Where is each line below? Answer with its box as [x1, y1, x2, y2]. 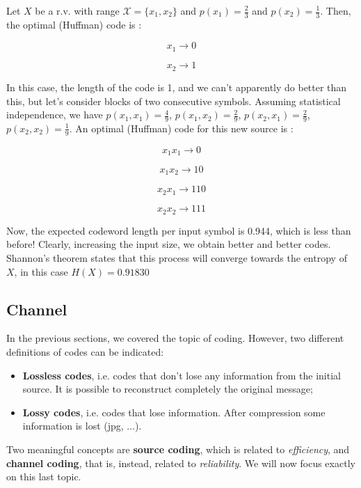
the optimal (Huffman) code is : [6, 17, 142, 31]
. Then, [320, 3, 351, 17]
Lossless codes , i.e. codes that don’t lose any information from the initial [22, 368, 341, 382]
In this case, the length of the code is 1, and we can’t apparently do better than [6, 79, 347, 94]
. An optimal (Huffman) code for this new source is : [69, 120, 294, 135]
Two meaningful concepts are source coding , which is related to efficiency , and [6, 441, 350, 456]
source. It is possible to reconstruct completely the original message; [22, 381, 313, 396]
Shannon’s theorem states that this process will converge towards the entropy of [6, 250, 347, 265]
